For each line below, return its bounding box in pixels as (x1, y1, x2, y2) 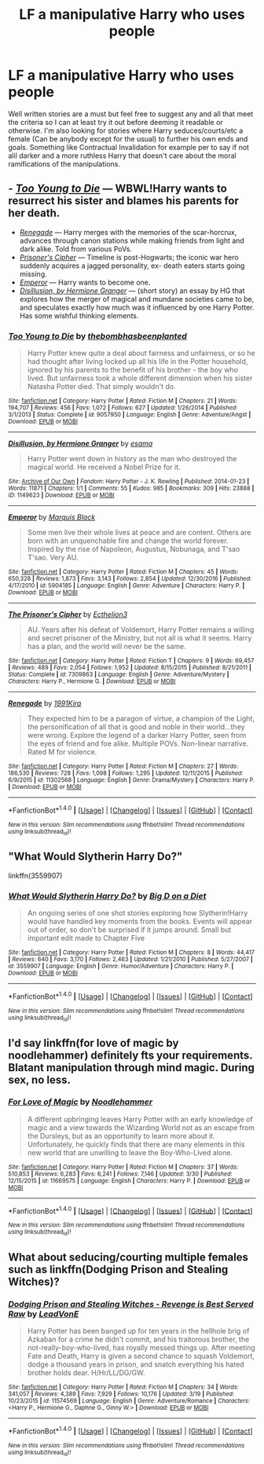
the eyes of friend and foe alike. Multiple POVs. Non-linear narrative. (27, 739, 249, 748)
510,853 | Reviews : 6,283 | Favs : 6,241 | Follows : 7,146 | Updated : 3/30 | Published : (8, 1169, 233, 1178)
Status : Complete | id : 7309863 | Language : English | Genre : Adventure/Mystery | (8, 670, 229, 679)
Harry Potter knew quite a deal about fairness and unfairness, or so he (27, 348, 255, 358)
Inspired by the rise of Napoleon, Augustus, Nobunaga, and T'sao (27, 545, 240, 554)
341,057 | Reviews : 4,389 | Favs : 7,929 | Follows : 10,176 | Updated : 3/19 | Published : (8, 1390, 235, 1398)
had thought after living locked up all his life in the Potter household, (27, 357, 248, 366)
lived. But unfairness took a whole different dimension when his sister (27, 373, 253, 383)
